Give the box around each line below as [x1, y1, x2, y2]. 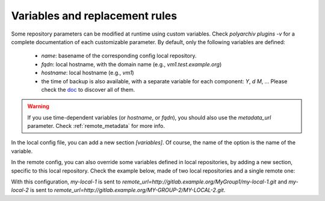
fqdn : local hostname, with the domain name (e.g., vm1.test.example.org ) [41, 60, 222, 68]
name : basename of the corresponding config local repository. [41, 52, 197, 60]
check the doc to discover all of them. [41, 86, 135, 93]
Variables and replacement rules [11, 9, 178, 22]
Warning [27, 103, 49, 110]
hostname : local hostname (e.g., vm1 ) [41, 69, 135, 77]
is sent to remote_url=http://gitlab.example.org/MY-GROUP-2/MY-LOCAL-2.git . [30, 187, 226, 194]
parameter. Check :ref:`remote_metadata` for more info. [27, 123, 166, 130]
